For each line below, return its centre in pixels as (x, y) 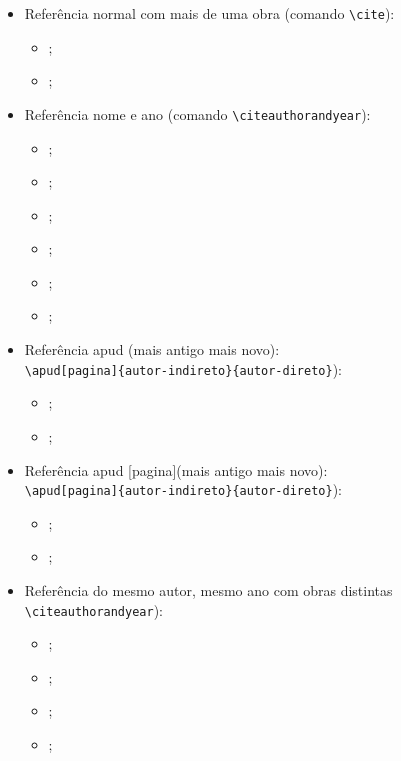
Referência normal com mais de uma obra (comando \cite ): (209, 13)
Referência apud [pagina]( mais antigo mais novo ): (176, 469)
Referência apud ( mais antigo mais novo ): (152, 349)
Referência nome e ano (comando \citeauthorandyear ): (197, 113)
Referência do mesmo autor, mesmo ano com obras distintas (208, 589)
